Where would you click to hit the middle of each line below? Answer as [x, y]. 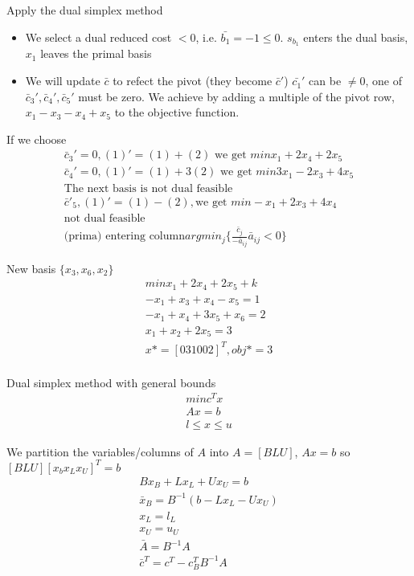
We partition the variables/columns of [100, 451]
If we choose [37, 139]
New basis [31, 268]
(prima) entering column [124, 237]
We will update [63, 81]
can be [325, 81]
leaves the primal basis [96, 53]
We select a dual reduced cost [98, 37]
